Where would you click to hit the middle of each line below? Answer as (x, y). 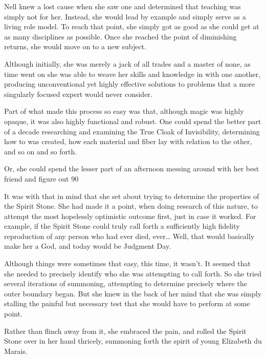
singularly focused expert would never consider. (78, 94)
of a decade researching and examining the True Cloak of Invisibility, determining (132, 131)
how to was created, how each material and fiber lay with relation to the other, (128, 141)
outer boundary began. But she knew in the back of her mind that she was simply (133, 293)
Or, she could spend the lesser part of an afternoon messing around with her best (132, 168)
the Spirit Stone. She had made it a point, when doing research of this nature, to (131, 206)
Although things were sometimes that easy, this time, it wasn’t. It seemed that (127, 263)
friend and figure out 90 (41, 178)
